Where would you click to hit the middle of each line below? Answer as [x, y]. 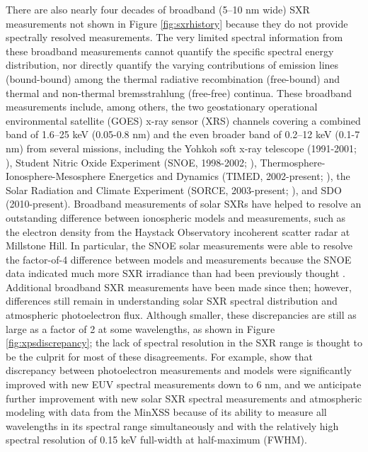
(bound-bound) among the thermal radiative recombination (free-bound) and [173, 78]
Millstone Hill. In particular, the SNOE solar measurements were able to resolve [179, 245]
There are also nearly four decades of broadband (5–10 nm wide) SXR [158, 9]
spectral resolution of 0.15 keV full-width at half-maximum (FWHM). [156, 440]
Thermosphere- [293, 162]
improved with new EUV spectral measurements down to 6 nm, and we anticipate [184, 384]
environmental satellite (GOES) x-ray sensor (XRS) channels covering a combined [183, 120]
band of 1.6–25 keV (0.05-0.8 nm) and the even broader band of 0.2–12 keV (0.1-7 [183, 134]
